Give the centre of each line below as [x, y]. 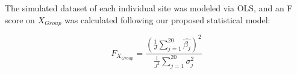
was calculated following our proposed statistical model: [167, 19]
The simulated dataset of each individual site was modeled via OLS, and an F [149, 8]
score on [20, 19]
